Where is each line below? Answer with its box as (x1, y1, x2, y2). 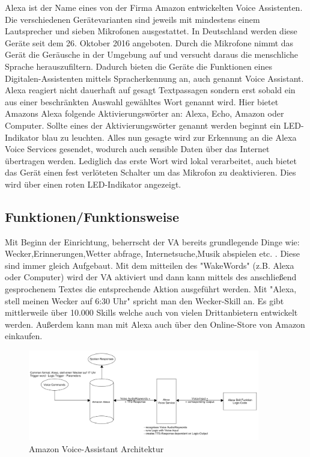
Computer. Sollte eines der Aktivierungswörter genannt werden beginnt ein (5, 118, 281, 131)
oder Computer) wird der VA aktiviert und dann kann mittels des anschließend (5, 271, 297, 283)
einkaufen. (5, 330, 43, 342)
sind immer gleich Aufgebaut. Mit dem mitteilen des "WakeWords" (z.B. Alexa (5, 259, 294, 271)
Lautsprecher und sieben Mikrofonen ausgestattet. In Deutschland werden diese (5, 25, 297, 37)
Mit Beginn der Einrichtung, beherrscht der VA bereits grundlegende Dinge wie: (5, 235, 300, 248)
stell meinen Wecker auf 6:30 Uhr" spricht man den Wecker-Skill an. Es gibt (5, 294, 284, 307)
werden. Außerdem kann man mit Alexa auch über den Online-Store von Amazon (5, 317, 305, 330)
